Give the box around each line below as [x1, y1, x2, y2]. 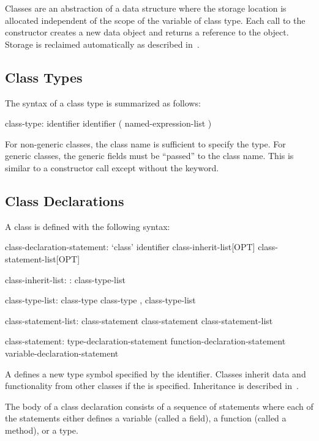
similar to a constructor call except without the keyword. [5, 161, 219, 174]
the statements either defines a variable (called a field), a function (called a [5, 412, 287, 424]
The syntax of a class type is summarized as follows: [5, 96, 201, 109]
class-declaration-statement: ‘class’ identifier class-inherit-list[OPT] [5, 240, 255, 253]
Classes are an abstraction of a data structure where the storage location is [5, 2, 287, 14]
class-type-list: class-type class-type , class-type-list [5, 294, 196, 306]
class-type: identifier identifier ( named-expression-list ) [5, 117, 212, 130]
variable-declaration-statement [5, 346, 119, 359]
